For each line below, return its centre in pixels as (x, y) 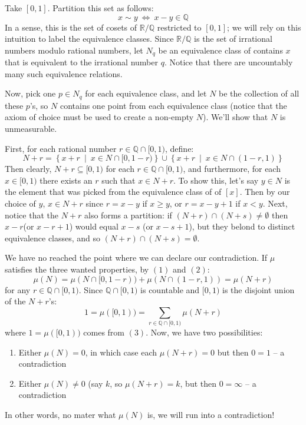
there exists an (66, 180)
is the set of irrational (233, 39)
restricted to (179, 27)
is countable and (170, 289)
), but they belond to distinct (242, 226)
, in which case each (121, 352)
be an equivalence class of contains (221, 50)
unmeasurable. (31, 129)
